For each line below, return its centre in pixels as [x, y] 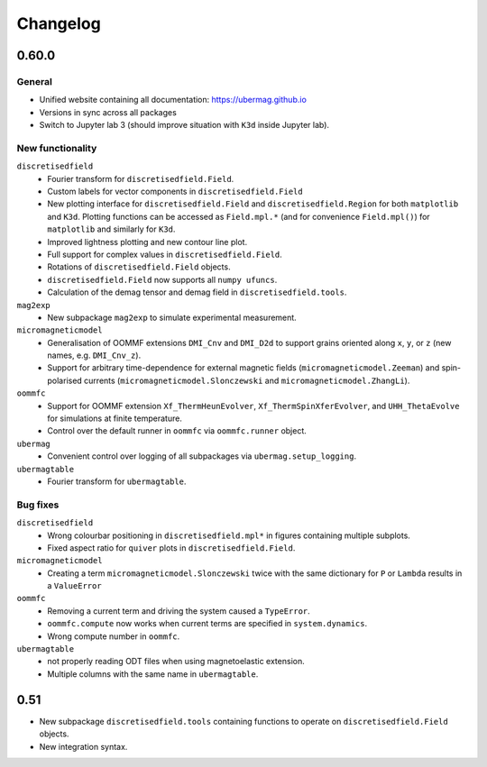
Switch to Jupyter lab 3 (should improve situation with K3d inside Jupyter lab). [184, 125]
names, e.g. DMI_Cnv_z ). [94, 355]
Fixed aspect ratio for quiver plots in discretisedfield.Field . [171, 548]
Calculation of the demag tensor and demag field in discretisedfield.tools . [197, 292]
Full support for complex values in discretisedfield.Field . [165, 254]
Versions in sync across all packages [108, 112]
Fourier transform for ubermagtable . [117, 481]
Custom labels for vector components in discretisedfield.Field [175, 192]
